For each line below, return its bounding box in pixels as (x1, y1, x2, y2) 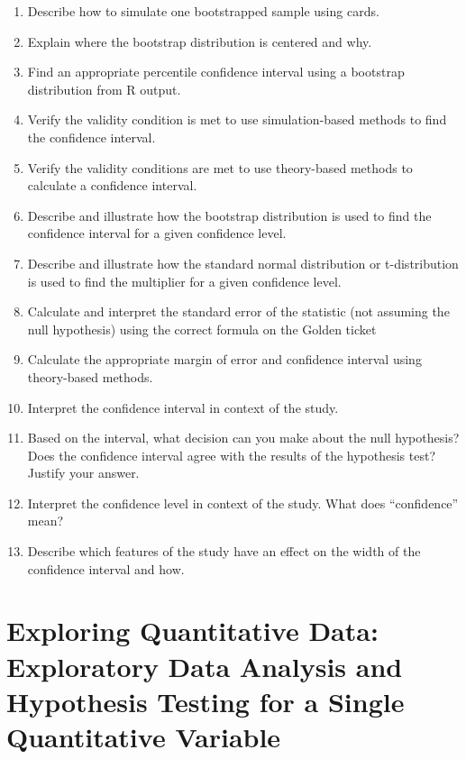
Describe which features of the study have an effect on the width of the (27, 542, 421, 561)
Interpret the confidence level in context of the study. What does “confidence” (27, 493, 459, 512)
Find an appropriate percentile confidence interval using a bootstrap (27, 62, 405, 81)
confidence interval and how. (27, 559, 185, 578)
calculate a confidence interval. (27, 176, 197, 195)
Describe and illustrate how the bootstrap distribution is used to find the (27, 206, 432, 224)
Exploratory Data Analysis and (6, 647, 403, 684)
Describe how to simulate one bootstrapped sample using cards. (27, 2, 379, 20)
